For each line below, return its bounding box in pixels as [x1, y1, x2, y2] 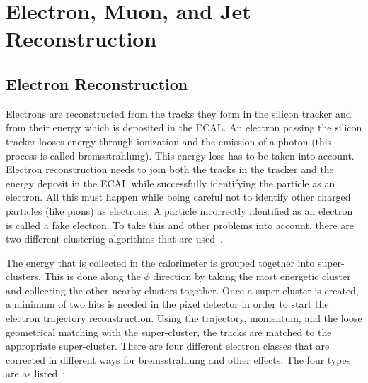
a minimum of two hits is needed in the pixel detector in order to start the [6, 296, 329, 311]
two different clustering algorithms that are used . [6, 231, 223, 246]
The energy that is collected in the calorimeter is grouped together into [6, 255, 315, 270]
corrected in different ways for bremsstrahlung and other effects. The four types [6, 352, 351, 367]
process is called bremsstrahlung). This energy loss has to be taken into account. [6, 148, 355, 162]
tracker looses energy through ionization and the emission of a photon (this [6, 133, 332, 148]
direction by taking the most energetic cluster [153, 269, 351, 284]
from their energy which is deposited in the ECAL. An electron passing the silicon [6, 120, 362, 135]
